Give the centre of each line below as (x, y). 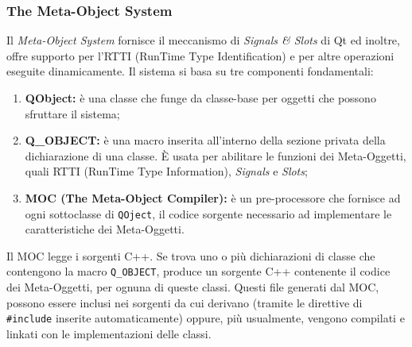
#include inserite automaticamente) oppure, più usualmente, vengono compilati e (206, 318)
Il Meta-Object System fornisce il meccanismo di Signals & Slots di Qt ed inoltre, (203, 40)
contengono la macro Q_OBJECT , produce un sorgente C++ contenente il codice (198, 271)
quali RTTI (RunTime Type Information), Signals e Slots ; (166, 171)
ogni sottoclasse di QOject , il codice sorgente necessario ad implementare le (208, 213)
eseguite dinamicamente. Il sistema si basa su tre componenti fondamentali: (190, 71)
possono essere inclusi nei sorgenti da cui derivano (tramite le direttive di (185, 302)
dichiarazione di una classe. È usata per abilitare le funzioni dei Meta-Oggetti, (216, 155)
